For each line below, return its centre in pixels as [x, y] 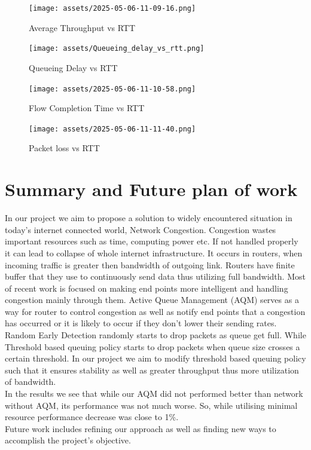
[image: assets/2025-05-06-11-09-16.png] [112, 8]
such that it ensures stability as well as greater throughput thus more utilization [152, 370]
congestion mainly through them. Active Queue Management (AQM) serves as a [152, 300]
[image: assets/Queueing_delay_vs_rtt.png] [117, 49]
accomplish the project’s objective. [68, 440]
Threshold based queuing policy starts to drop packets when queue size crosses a [153, 346]
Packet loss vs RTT [64, 148]
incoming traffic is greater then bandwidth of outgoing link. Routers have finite [150, 264]
